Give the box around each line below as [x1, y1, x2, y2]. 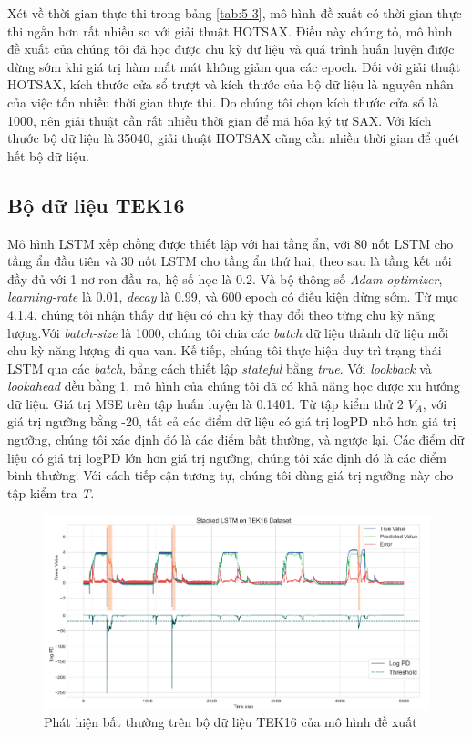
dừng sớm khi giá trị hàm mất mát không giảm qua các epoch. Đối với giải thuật [7, 56, 461, 76]
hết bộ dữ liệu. [7, 146, 89, 165]
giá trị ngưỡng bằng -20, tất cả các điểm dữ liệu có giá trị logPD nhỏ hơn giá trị [7, 412, 457, 431]
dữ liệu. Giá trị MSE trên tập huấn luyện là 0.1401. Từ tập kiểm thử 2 [7, 394, 404, 413]
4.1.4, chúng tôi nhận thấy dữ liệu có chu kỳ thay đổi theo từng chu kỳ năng [7, 304, 436, 323]
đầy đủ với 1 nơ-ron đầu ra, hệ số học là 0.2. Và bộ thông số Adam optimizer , [7, 269, 443, 288]
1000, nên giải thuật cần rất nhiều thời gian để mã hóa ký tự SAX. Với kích [7, 110, 432, 129]
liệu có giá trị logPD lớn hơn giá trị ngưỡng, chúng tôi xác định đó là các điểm [7, 447, 446, 466]
